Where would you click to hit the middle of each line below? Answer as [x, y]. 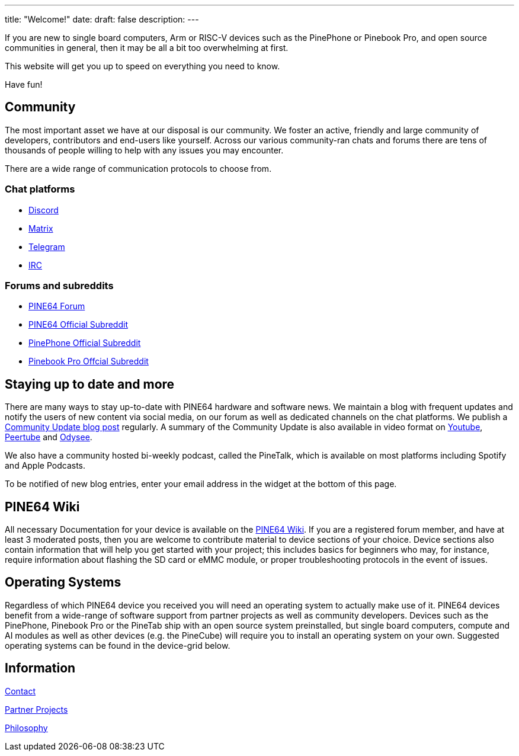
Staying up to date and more [90, 384]
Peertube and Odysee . [49, 437]
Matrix [41, 228]
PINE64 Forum [57, 306]
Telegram [47, 246]
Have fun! [24, 84]
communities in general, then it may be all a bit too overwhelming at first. [147, 48]
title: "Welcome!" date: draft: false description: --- [102, 19]
